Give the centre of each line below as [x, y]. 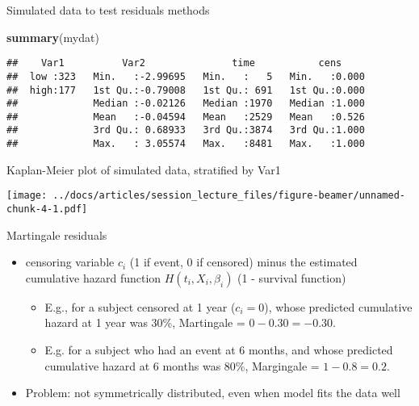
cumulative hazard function [93, 277]
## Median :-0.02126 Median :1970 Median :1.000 [186, 104]
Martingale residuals [57, 234]
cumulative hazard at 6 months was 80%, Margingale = [182, 365]
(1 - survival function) [292, 277]
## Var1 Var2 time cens [174, 63]
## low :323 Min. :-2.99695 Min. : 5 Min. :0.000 [186, 76]
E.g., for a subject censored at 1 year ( [140, 306]
